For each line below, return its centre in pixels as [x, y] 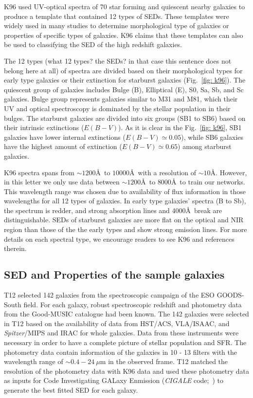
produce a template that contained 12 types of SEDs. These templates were [117, 16]
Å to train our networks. [208, 182]
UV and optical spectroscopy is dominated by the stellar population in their [117, 108]
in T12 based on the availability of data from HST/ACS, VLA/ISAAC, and [117, 323]
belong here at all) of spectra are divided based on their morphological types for [123, 70]
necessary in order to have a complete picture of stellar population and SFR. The [125, 342]
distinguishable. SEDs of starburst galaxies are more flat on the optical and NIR [124, 220]
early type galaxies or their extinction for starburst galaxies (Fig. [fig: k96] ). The [125, 80]
